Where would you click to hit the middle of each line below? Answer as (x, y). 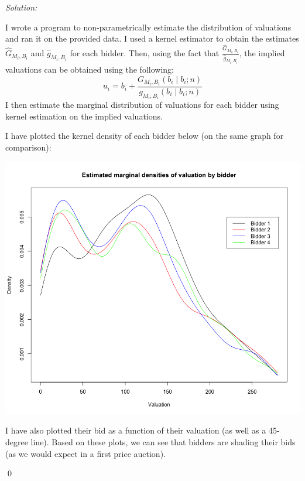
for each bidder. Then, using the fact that (145, 52)
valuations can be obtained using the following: (90, 69)
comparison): (28, 147)
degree (17, 441)
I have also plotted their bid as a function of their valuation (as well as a (136, 430)
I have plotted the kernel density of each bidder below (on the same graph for (145, 136)
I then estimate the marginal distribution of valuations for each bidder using (142, 105)
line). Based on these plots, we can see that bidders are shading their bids (163, 441)
